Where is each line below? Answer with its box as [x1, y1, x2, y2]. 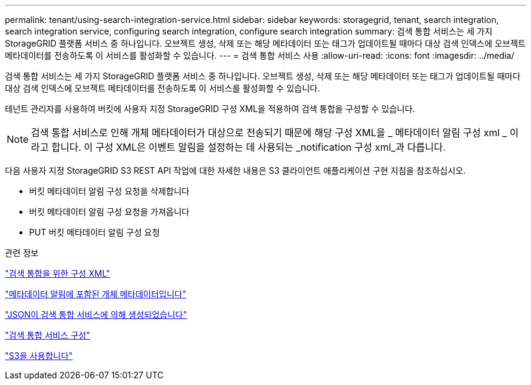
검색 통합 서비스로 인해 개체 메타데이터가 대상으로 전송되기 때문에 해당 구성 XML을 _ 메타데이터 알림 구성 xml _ [31, 127, 507, 139]
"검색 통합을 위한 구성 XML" [5, 268, 110, 278]
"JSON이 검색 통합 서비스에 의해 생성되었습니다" [5, 309, 187, 320]
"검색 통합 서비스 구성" [5, 330, 90, 340]
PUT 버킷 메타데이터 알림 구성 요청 [29, 227, 160, 237]
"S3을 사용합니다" [5, 350, 73, 361]
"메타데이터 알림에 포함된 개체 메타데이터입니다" [5, 289, 187, 299]
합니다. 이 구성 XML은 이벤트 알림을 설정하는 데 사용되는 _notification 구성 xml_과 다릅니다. [52, 141, 446, 153]
